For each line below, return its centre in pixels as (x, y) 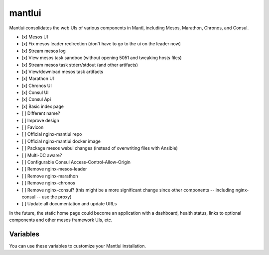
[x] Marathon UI (38, 79)
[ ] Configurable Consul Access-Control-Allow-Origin (76, 162)
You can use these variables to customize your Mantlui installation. (78, 246)
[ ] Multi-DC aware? (42, 155)
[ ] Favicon (33, 127)
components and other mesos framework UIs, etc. (61, 220)
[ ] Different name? (41, 113)
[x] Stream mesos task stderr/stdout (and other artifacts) (80, 65)
